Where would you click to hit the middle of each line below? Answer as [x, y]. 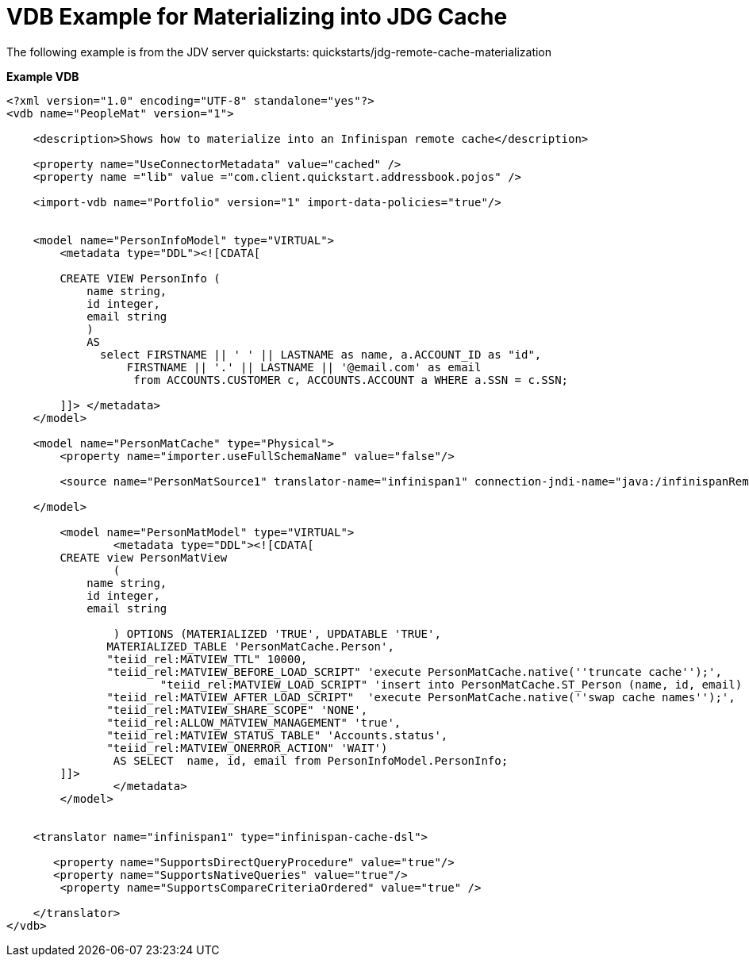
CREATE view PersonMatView [144, 557]
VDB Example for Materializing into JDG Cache [257, 17]
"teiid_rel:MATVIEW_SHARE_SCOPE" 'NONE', [237, 710]
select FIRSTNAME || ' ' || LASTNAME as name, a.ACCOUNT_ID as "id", [321, 354]
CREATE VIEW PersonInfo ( [140, 278]
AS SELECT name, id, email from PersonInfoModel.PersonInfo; [311, 760]
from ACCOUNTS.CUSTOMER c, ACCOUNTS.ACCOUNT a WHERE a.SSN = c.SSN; [351, 380]
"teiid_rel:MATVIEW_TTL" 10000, [207, 659]
